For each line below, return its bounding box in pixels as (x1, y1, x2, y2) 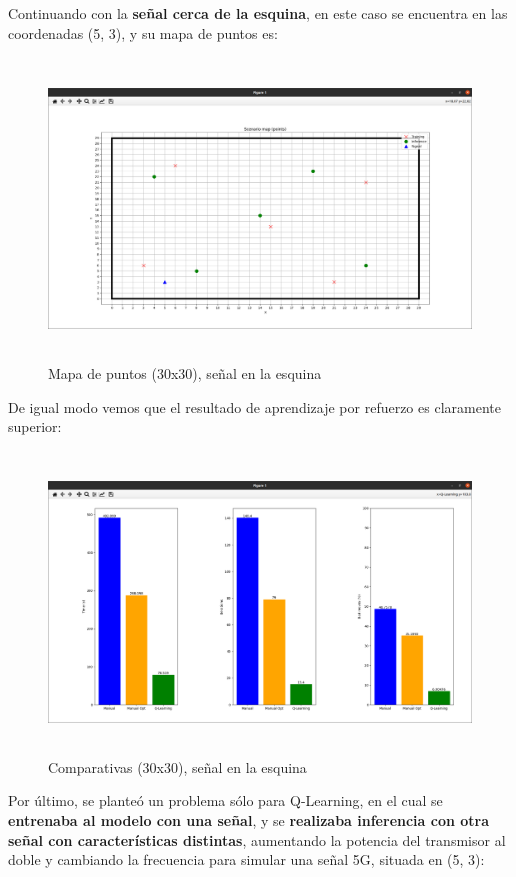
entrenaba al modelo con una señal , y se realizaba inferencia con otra (8, 810, 490, 831)
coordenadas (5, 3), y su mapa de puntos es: (8, 22, 278, 43)
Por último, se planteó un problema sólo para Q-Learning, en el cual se (8, 790, 443, 811)
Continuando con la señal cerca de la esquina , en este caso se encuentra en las (8, 3, 508, 23)
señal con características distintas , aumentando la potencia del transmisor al (8, 829, 506, 850)
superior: (8, 416, 62, 437)
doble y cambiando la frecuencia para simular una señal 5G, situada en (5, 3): (8, 849, 485, 870)
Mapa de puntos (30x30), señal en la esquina (48, 363, 322, 384)
